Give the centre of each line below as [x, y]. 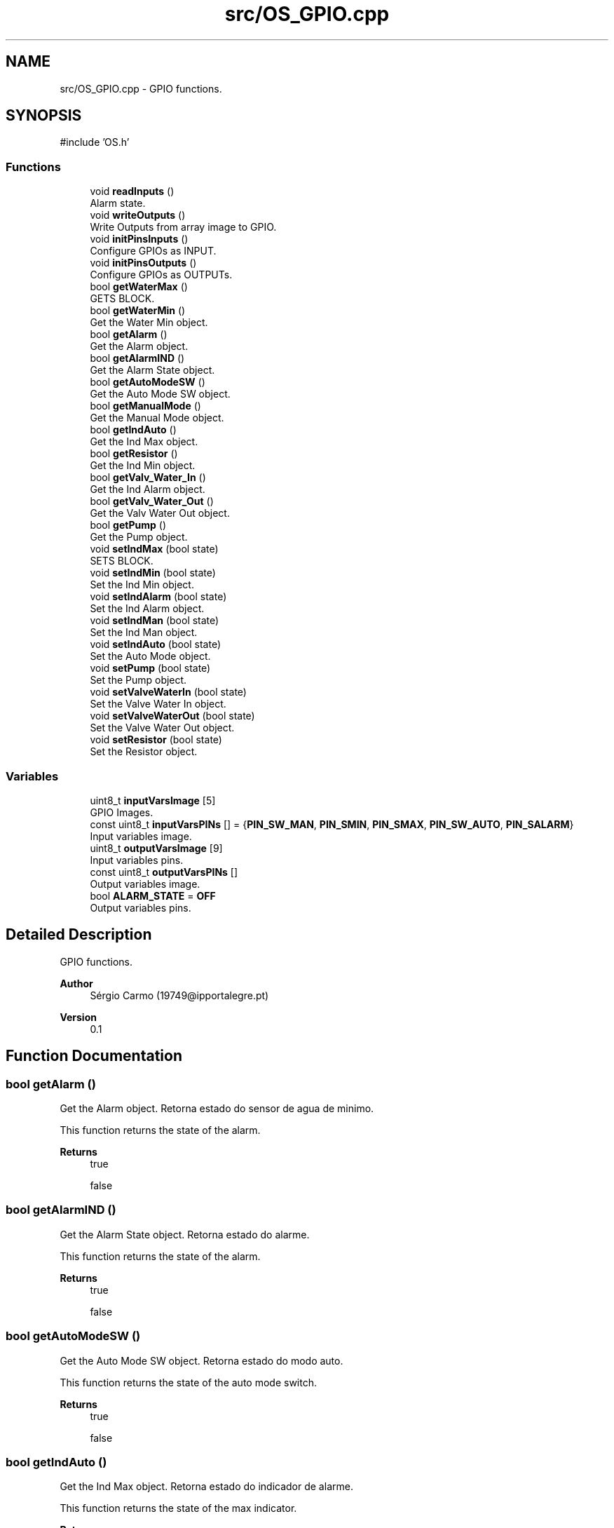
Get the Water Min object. [149, 323]
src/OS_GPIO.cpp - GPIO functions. [141, 88]
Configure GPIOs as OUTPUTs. [161, 275]
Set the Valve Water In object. [158, 704]
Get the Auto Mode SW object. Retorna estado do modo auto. [202, 1360]
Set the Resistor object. [144, 752]
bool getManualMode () [145, 406]
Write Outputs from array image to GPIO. [183, 227]
